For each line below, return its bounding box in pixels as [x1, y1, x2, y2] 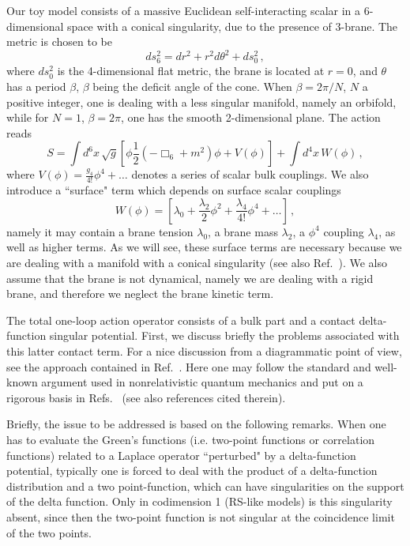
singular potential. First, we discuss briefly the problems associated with [49, 327, 400, 344]
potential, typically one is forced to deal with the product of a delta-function [6, 462, 378, 479]
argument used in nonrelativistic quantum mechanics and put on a [41, 374, 363, 390]
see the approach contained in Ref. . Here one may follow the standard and [6, 358, 371, 375]
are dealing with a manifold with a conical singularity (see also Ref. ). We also [6, 254, 388, 271]
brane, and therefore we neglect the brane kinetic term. [6, 285, 274, 302]
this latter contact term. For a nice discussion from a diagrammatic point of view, [6, 342, 402, 359]
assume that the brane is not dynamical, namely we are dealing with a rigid [6, 269, 374, 286]
